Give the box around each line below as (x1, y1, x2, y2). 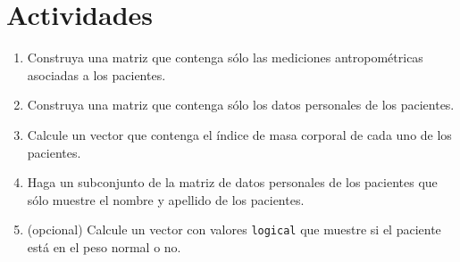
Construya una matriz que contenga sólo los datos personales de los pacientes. (27, 95, 455, 114)
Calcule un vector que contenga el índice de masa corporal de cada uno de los (27, 125, 452, 143)
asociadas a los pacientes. (27, 65, 166, 84)
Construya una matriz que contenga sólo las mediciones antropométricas (27, 48, 423, 67)
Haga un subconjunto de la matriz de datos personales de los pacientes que (27, 173, 438, 192)
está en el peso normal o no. (27, 237, 181, 256)
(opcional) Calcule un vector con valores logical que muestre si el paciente (27, 220, 441, 239)
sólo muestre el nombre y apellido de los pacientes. (27, 190, 305, 209)
